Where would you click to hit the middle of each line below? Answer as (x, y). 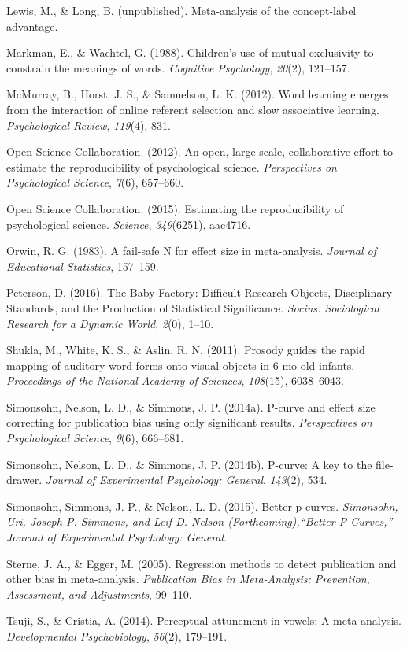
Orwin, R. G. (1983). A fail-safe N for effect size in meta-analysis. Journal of (192, 251)
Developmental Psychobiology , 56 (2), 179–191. (117, 636)
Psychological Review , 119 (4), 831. (89, 125)
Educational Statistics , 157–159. (83, 266)
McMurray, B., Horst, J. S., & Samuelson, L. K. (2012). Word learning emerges (198, 94)
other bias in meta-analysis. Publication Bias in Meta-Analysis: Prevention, (188, 579)
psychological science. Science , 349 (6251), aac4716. (129, 224)
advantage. (32, 26)
